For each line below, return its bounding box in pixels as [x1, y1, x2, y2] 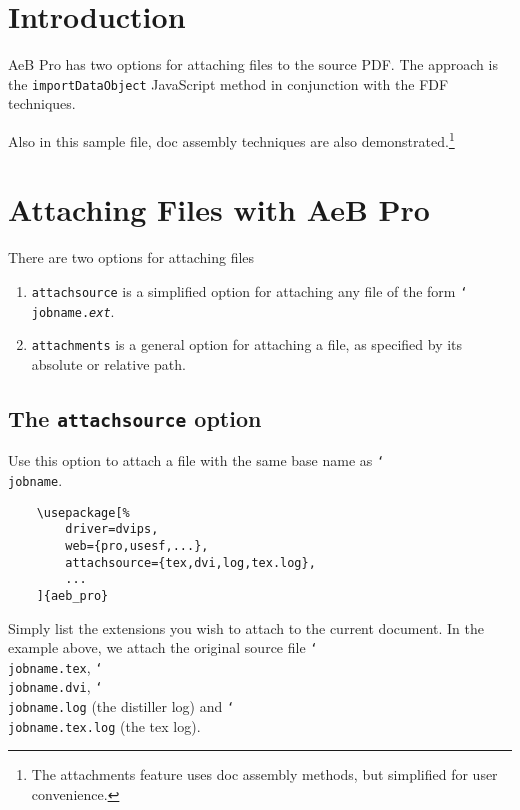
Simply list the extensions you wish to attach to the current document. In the [8, 617, 484, 638]
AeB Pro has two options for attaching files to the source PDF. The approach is [8, 54, 498, 75]
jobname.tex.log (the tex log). [8, 715, 201, 736]
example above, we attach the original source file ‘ [8, 637, 318, 658]
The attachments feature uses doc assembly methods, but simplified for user [31, 764, 498, 785]
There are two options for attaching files [8, 247, 255, 268]
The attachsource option [8, 402, 262, 433]
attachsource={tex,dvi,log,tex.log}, [65, 555, 316, 570]
